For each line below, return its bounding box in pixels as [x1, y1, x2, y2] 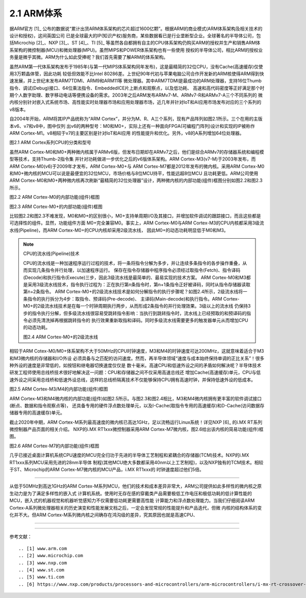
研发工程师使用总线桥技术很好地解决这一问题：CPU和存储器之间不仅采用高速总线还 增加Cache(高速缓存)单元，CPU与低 [9, 370, 261, 376]
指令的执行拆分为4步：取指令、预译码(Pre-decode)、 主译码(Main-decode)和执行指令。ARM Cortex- [27, 295, 240, 302]
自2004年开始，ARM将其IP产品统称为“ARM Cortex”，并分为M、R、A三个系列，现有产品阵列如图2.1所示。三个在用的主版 [9, 116, 263, 122]
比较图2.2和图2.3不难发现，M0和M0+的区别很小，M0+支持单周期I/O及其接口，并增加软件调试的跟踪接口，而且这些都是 [9, 213, 261, 219]
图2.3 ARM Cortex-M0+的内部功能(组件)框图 [9, 203, 103, 210]
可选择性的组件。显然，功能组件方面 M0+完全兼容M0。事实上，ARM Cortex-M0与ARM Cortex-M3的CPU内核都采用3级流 [9, 220, 265, 226]
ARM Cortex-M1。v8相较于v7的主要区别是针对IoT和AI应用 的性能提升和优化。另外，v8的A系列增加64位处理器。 [9, 130, 244, 136]
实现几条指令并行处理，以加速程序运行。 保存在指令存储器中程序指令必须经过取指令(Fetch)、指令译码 [27, 267, 241, 273]
